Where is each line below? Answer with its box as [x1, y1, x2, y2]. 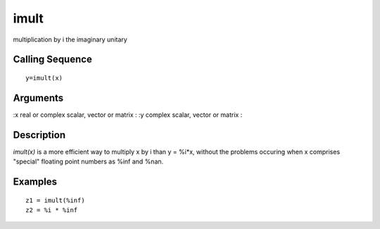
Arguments [13, 92, 64, 104]
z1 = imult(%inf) [25, 196, 85, 204]
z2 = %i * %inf [25, 206, 78, 214]
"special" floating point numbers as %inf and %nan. [13, 157, 164, 166]
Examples [13, 175, 58, 187]
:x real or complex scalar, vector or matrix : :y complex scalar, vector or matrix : [13, 110, 243, 119]
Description [13, 129, 66, 141]
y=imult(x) [25, 74, 63, 82]
